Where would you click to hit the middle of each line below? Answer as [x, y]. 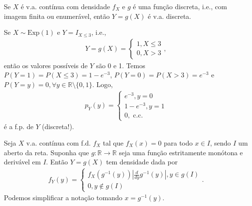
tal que [113, 142]
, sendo [220, 142]
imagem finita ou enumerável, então [57, 16]
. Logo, [102, 84]
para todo [178, 142]
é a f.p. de [19, 126]
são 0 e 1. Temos [121, 65]
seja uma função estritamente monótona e [181, 152]
